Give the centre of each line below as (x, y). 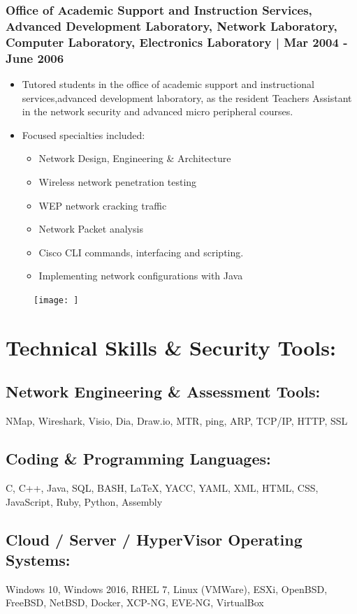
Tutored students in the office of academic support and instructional (168, 83)
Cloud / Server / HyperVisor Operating (154, 539)
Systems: (38, 559)
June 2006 (35, 58)
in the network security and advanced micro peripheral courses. (158, 111)
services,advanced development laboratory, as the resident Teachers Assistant (187, 97)
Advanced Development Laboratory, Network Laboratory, (172, 25)
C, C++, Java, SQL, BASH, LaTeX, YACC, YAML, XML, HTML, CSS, (162, 487)
